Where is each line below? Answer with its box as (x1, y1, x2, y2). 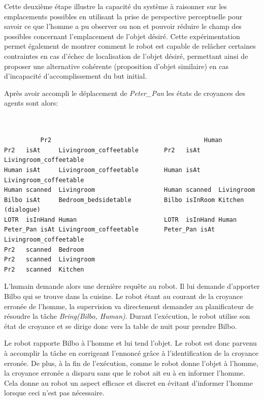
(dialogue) (4, 206, 41, 214)
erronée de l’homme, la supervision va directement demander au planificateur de (4, 300, 254, 311)
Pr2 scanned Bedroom (4, 246, 84, 253)
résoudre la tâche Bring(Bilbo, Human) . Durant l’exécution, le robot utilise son (4, 311, 250, 321)
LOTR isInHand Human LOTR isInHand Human (4, 216, 237, 223)
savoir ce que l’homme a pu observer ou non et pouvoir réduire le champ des (4, 21, 242, 31)
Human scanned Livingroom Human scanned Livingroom (4, 186, 255, 194)
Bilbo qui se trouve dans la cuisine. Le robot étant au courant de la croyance (4, 291, 243, 302)
